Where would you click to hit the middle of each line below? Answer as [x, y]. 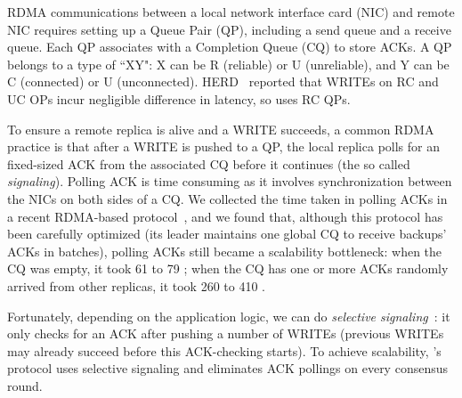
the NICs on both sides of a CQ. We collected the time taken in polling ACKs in [227, 198]
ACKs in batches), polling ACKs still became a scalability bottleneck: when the [225, 251]
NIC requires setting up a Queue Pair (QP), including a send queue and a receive [229, 29]
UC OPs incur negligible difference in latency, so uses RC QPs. [179, 98]
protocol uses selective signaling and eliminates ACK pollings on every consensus [228, 368]
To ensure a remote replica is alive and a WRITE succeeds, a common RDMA [221, 129]
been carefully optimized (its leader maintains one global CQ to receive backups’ [227, 234]
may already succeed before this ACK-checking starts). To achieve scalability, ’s [224, 350]
